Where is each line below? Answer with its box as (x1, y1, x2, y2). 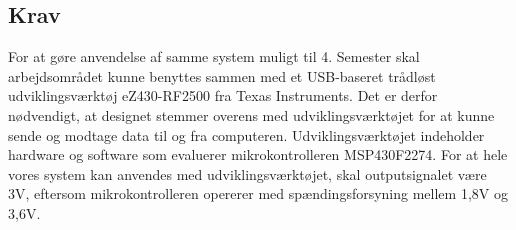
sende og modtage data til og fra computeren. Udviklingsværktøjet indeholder (8, 124, 485, 145)
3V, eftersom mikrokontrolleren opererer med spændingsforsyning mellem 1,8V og (8, 183, 508, 204)
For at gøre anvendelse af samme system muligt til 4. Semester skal (8, 46, 420, 67)
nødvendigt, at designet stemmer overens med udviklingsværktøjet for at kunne (8, 104, 495, 125)
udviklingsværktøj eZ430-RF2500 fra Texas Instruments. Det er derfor (8, 85, 438, 106)
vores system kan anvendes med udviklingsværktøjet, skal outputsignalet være (8, 163, 487, 184)
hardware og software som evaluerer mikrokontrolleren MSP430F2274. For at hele (8, 144, 508, 165)
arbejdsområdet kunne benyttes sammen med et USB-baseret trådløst (8, 65, 436, 86)
